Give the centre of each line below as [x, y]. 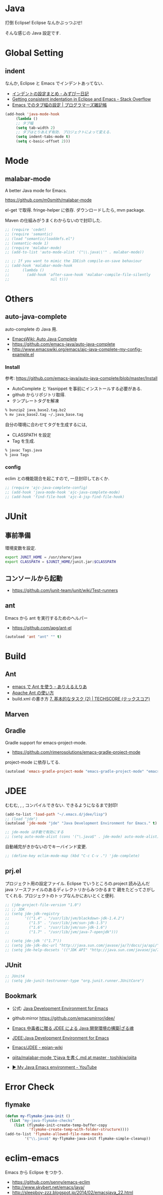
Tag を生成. [24, 441]
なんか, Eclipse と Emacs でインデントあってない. [54, 83]
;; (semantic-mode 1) [27, 243]
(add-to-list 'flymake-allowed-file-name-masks [54, 1134]
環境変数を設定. [21, 548]
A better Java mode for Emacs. [36, 191]
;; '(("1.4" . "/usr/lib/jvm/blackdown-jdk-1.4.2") [65, 919]
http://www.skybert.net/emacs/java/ [48, 1187]
